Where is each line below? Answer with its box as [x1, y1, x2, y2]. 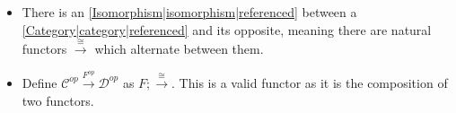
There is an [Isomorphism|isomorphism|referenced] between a [22, 3, 357, 21]
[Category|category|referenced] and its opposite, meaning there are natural [22, 20, 432, 39]
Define [22, 73, 57, 91]
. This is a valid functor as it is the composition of [171, 73, 448, 91]
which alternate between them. [94, 39, 264, 57]
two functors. [22, 91, 94, 109]
